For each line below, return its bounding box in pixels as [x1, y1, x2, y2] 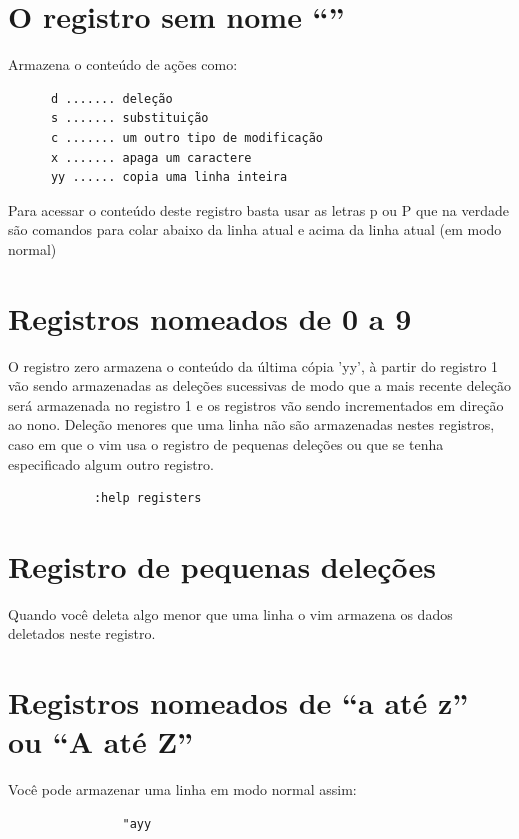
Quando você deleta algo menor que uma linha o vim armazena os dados [8, 603, 453, 624]
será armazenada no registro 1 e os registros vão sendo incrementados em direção [8, 394, 504, 415]
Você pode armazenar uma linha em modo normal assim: [8, 779, 357, 800]
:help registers [93, 491, 202, 506]
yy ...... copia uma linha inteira [50, 170, 288, 185]
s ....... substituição [50, 111, 209, 126]
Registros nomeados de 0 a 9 [8, 297, 412, 338]
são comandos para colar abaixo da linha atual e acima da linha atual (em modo [8, 219, 502, 240]
